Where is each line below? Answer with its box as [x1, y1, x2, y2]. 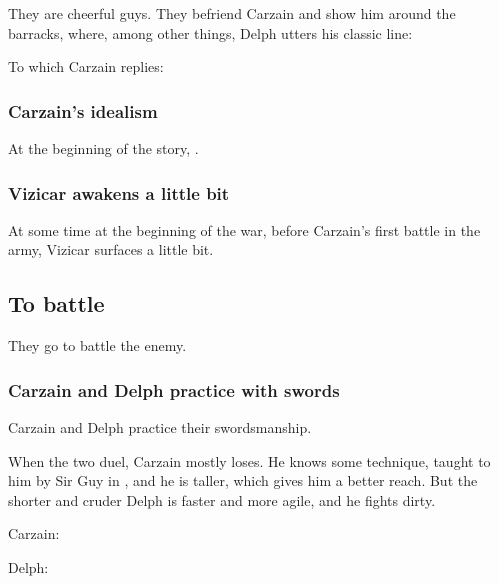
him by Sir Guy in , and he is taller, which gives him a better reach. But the [8, 470, 478, 491]
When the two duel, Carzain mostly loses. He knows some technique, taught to [8, 450, 491, 471]
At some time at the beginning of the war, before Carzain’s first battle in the [8, 219, 481, 240]
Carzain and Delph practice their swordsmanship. [8, 417, 312, 438]
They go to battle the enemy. [8, 335, 187, 356]
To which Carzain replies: [8, 56, 164, 77]
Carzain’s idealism [8, 98, 158, 123]
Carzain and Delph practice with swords [8, 377, 340, 402]
